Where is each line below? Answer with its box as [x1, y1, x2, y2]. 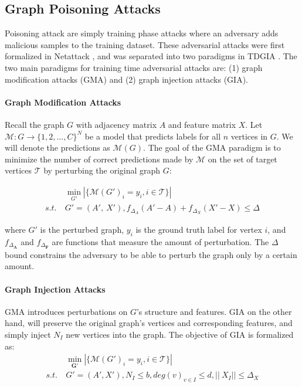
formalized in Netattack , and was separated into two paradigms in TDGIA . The [5, 50, 297, 62]
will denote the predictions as [5, 141, 110, 154]
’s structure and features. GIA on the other [136, 305, 292, 317]
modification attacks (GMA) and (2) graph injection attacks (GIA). [5, 73, 248, 85]
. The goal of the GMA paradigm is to [143, 141, 281, 154]
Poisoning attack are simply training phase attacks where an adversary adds [5, 27, 279, 39]
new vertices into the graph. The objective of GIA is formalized [66, 328, 294, 340]
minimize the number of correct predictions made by [5, 152, 194, 165]
